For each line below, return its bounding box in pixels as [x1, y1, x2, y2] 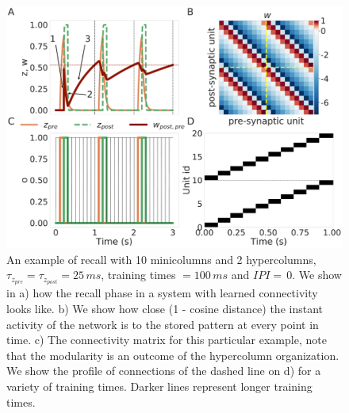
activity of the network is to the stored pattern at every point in [6, 315, 319, 332]
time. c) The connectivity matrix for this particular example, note [6, 331, 327, 348]
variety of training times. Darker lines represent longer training [6, 378, 313, 394]
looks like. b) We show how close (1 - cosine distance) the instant [6, 300, 324, 317]
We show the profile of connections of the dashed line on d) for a [6, 362, 321, 379]
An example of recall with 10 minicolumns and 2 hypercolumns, [6, 250, 316, 267]
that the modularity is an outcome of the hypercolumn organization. [6, 346, 339, 363]
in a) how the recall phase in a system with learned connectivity [6, 285, 318, 301]
